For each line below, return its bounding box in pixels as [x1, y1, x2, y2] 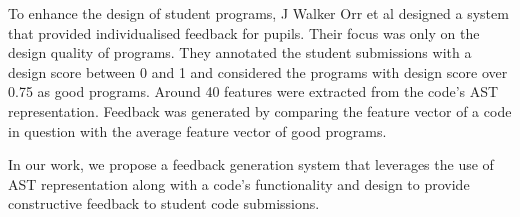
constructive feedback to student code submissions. [8, 193, 320, 214]
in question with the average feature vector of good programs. [8, 120, 387, 141]
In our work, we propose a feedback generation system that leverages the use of [8, 154, 494, 175]
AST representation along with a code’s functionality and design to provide [8, 173, 470, 194]
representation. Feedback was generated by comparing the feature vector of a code [8, 100, 512, 121]
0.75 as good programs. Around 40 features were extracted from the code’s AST [8, 81, 499, 102]
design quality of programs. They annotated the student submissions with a [8, 42, 472, 63]
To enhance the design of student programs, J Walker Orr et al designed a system [8, 3, 509, 23]
